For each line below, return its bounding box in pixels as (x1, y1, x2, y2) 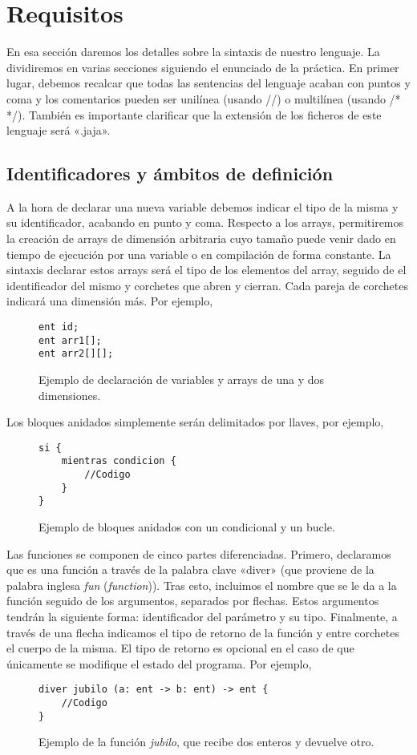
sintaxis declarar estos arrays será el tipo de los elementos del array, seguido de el (6, 261, 407, 278)
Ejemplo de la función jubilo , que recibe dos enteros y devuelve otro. (38, 733, 374, 750)
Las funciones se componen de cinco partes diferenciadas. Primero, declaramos (6, 545, 391, 562)
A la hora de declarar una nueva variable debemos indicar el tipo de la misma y (6, 198, 399, 215)
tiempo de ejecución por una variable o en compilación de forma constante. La (6, 245, 391, 262)
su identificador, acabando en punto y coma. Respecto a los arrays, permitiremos (6, 214, 404, 231)
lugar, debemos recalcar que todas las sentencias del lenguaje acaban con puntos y (6, 75, 411, 91)
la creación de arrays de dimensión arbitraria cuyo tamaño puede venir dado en (6, 230, 396, 247)
